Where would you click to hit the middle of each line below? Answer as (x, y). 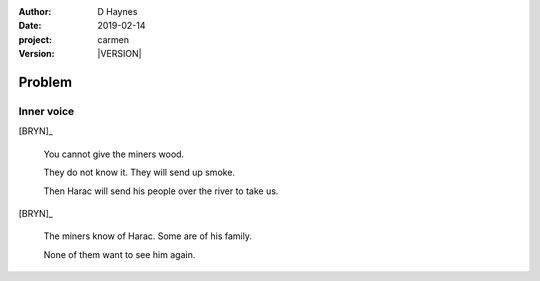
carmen (113, 39)
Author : (35, 11)
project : (35, 39)
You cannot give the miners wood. (114, 154)
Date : (30, 26)
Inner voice (46, 111)
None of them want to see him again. (119, 254)
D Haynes (117, 11)
